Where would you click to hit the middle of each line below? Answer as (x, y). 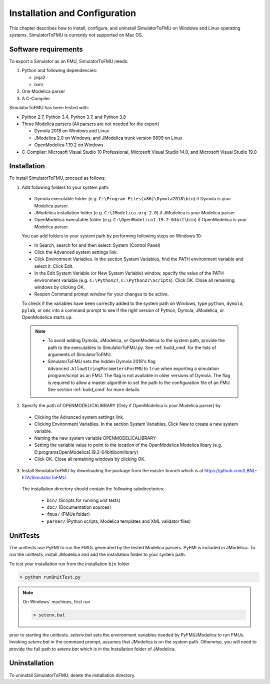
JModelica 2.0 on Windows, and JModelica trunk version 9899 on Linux (108, 138)
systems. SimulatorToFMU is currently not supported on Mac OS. (76, 35)
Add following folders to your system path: (65, 187)
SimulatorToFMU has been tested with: (49, 108)
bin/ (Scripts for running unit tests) (83, 500)
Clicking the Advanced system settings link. (79, 417)
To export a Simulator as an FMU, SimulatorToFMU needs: (69, 61)
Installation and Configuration (73, 13)
